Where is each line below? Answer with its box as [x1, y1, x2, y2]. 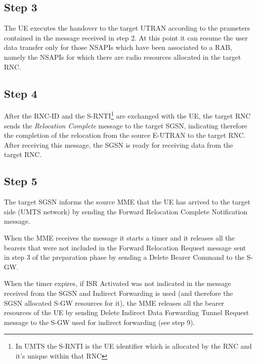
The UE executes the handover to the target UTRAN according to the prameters [4, 23, 250, 33]
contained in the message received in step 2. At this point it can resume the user [4, 32, 248, 42]
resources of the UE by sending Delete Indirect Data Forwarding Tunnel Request [4, 307, 249, 318]
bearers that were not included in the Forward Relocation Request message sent [4, 242, 246, 252]
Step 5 [4, 173, 38, 189]
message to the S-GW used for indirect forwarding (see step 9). [4, 317, 195, 327]
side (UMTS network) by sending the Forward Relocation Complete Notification [4, 206, 248, 216]
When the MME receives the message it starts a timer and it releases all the [4, 232, 235, 243]
